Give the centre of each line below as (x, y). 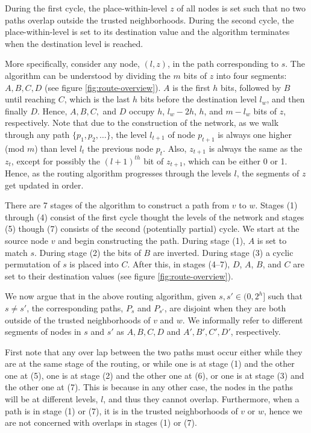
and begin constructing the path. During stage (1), (152, 240)
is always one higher (255, 134)
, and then (286, 99)
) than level (56, 148)
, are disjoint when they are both (225, 307)
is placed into (94, 264)
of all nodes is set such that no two (241, 8)
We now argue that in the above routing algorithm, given (111, 296)
